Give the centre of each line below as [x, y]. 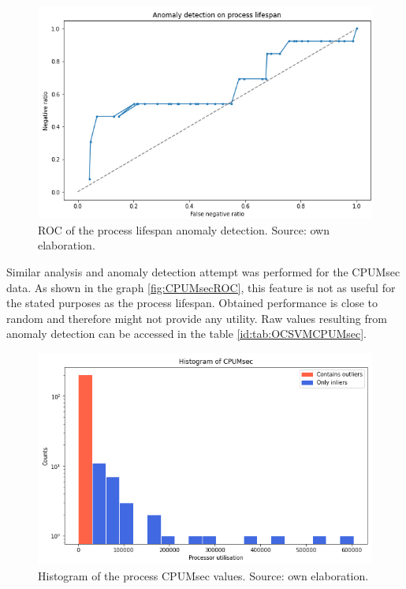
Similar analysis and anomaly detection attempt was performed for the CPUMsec [203, 271]
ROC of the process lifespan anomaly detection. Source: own [184, 229]
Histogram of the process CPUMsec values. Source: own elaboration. [203, 575]
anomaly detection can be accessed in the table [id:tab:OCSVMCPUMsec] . [186, 334]
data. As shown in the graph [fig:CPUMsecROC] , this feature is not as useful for [201, 287]
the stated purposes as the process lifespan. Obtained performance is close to [192, 303]
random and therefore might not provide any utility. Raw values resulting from [197, 318]
